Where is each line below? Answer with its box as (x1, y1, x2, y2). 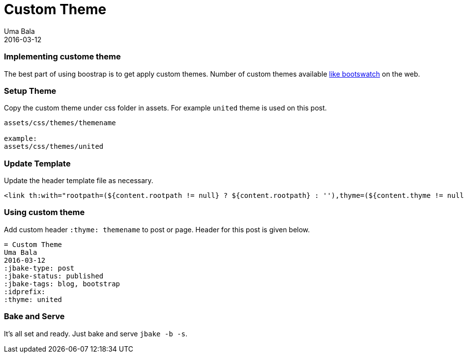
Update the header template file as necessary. (4, 176, 153, 185)
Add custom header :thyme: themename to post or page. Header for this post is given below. (4, 225, 310, 234)
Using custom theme (4, 207, 85, 218)
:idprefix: (4, 287, 46, 296)
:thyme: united (4, 295, 62, 303)
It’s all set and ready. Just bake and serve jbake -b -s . (4, 329, 188, 338)
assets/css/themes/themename (4, 119, 116, 127)
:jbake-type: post (4, 264, 75, 272)
